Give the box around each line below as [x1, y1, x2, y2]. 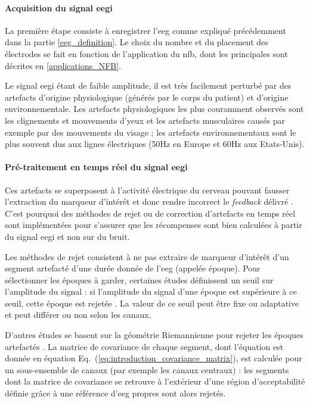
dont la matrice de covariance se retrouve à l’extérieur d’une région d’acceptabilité [5, 375, 305, 388]
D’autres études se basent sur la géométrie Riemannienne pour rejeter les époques [5, 329, 303, 341]
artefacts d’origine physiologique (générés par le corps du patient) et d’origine [5, 90, 289, 103]
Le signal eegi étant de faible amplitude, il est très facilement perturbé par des [5, 79, 292, 92]
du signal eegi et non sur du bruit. [5, 230, 130, 242]
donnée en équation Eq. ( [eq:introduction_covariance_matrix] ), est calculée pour [5, 352, 302, 364]
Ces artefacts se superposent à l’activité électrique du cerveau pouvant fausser [5, 183, 290, 196]
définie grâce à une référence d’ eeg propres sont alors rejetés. [5, 387, 226, 399]
